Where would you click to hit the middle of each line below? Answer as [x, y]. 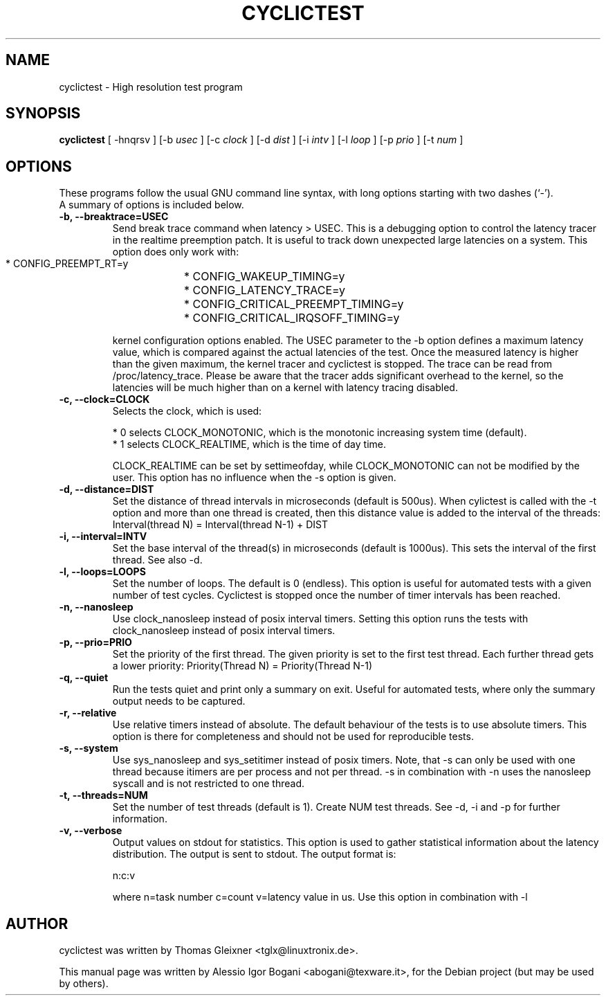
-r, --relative [88, 713]
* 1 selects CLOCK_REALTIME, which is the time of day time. [249, 444]
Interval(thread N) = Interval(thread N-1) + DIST [220, 525]
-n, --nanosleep [96, 607]
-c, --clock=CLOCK [104, 399]
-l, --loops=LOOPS [102, 572]
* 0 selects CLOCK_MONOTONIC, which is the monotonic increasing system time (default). [320, 433]
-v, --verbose [91, 831]
